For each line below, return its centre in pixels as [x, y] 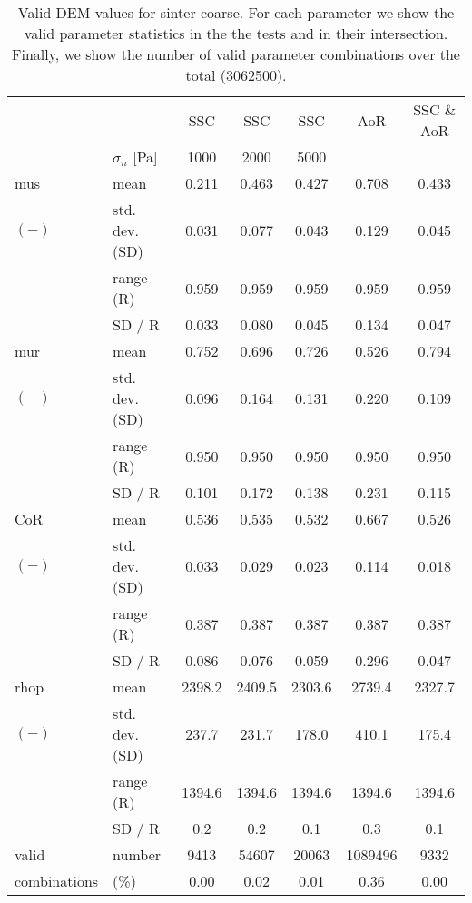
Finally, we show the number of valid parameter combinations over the [236, 54]
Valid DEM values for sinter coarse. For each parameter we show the [236, 12]
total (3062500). [236, 75]
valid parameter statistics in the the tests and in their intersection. [236, 33]
